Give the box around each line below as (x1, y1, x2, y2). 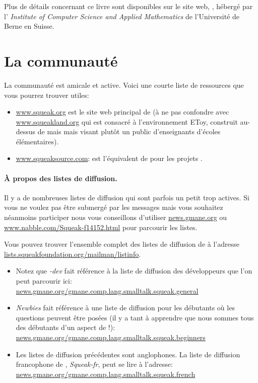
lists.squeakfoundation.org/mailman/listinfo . (4, 248, 141, 259)
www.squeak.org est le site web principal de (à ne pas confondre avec (16, 106, 229, 117)
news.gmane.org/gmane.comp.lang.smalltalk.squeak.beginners (16, 332, 206, 342)
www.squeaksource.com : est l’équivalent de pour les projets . (16, 153, 203, 163)
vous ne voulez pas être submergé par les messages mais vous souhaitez (4, 202, 223, 212)
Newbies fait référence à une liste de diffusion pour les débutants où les (16, 302, 235, 313)
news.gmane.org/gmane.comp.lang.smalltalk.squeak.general (16, 285, 199, 296)
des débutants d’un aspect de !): (16, 322, 115, 333)
